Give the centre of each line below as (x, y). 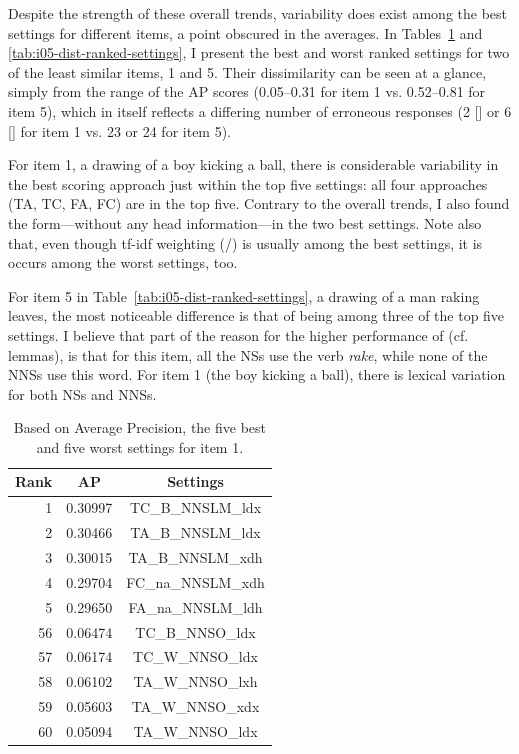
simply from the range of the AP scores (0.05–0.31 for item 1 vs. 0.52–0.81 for (247, 91)
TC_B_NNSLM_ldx (195, 507)
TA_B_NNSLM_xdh (195, 557)
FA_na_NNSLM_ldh (195, 606)
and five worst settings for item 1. (140, 446)
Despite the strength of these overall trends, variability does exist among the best (258, 13)
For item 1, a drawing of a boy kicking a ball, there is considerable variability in (253, 164)
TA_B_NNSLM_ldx (195, 532)
